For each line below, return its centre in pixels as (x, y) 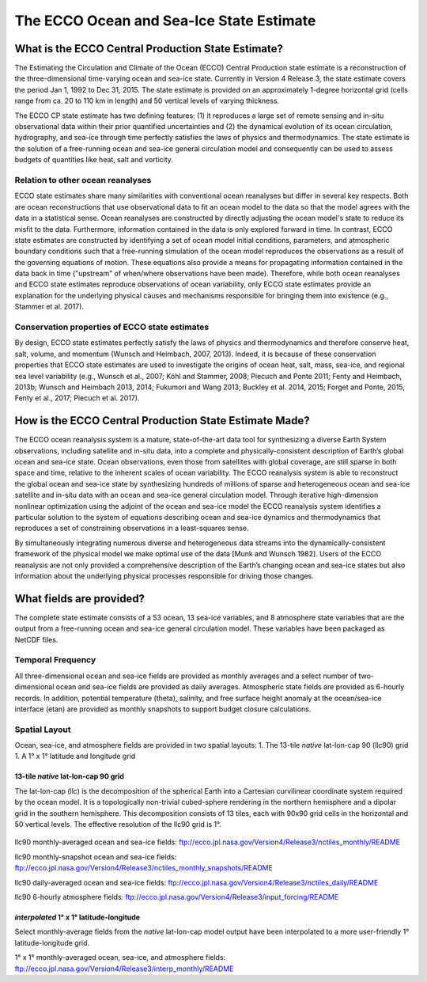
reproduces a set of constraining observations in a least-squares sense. (132, 528)
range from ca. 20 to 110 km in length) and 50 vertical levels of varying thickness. (147, 101)
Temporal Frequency (55, 660)
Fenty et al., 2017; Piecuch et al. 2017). (77, 398)
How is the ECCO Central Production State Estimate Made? (162, 421)
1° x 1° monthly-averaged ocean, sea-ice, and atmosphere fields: (120, 957)
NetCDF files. (36, 639)
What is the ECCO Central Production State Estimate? (149, 49)
